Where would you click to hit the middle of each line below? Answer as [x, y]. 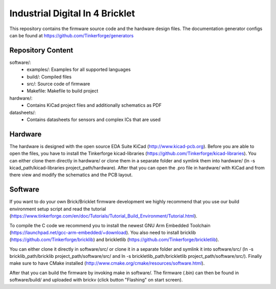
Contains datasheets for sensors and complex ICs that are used [94, 119]
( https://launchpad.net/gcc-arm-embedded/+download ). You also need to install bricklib [103, 232]
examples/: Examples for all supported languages [79, 69]
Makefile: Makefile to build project [63, 91]
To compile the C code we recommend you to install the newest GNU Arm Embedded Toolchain [110, 225]
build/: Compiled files [49, 77]
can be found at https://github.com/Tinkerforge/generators [72, 35]
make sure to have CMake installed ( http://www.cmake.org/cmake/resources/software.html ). [107, 263]
